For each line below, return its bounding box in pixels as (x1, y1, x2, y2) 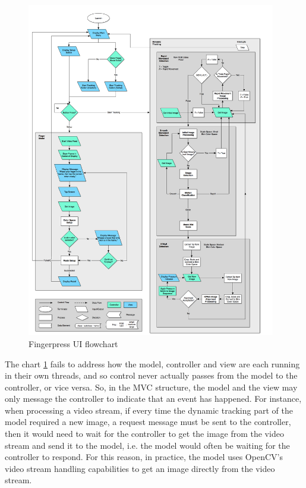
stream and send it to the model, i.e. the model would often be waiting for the (5, 439, 290, 451)
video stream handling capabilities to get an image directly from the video (5, 462, 275, 474)
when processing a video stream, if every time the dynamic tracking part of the (5, 404, 293, 416)
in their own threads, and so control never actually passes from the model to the (5, 369, 298, 382)
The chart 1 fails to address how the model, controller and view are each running (5, 357, 300, 370)
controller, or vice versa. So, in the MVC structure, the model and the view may (5, 380, 298, 393)
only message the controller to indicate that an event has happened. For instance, (5, 392, 302, 405)
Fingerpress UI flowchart (29, 337, 118, 350)
